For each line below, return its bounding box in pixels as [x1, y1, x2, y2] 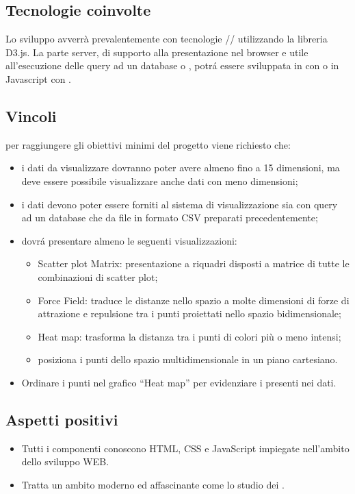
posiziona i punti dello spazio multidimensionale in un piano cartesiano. [38, 352, 338, 367]
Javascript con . [5, 71, 71, 86]
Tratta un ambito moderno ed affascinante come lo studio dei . [21, 477, 285, 491]
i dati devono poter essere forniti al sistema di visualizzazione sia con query [21, 197, 338, 211]
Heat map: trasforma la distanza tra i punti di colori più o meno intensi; [38, 329, 341, 343]
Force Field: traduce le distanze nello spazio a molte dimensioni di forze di [38, 293, 350, 307]
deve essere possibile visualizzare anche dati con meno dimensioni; [21, 173, 298, 188]
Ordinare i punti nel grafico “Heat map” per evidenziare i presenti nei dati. [21, 375, 337, 389]
